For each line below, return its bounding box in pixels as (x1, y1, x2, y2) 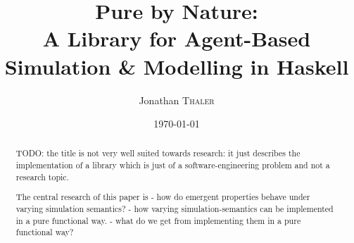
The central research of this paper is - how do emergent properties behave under (15, 191, 310, 203)
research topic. (15, 170, 69, 182)
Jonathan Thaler (139, 92, 215, 107)
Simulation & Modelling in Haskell (4, 51, 349, 80)
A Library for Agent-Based (42, 24, 311, 53)
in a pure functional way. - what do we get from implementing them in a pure (15, 214, 301, 226)
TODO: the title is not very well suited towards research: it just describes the (15, 147, 301, 159)
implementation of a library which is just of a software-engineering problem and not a (15, 159, 330, 171)
